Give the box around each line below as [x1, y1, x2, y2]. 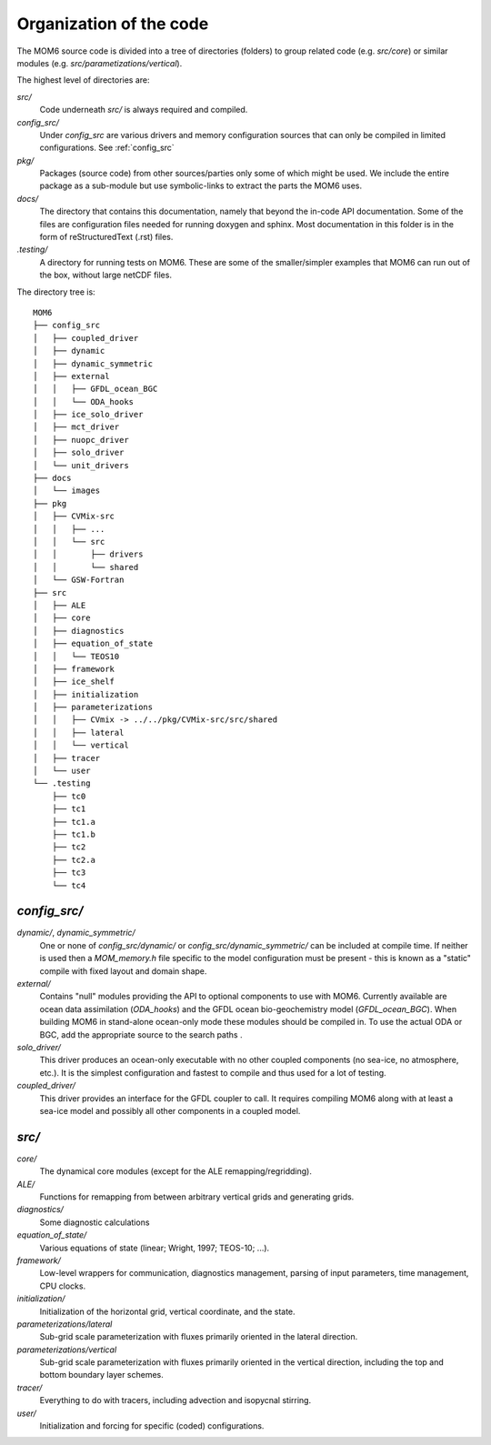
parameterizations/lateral [16, 1319, 113, 1330]
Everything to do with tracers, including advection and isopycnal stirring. [39, 1395, 312, 1406]
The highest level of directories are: [16, 75, 150, 85]
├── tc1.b [51, 828, 95, 839]
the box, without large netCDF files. [39, 269, 173, 281]
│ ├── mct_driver [33, 422, 120, 432]
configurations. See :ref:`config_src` [39, 142, 175, 154]
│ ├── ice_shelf [33, 677, 115, 687]
